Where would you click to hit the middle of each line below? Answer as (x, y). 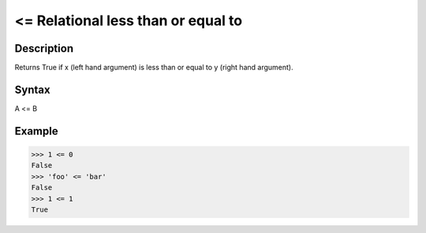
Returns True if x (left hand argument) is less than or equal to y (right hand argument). (154, 68)
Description (44, 48)
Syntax (32, 89)
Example (36, 131)
